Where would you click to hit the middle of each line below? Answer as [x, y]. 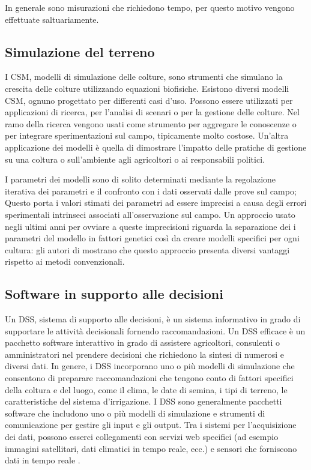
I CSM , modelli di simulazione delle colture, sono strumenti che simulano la [144, 77]
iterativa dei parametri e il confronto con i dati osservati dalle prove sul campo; [151, 191]
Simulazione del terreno [80, 51]
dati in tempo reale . [43, 460]
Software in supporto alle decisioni [114, 294]
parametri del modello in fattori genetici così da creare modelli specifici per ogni [152, 238]
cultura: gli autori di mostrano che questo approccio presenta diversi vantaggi [147, 249]
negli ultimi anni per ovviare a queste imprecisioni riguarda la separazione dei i [150, 226]
